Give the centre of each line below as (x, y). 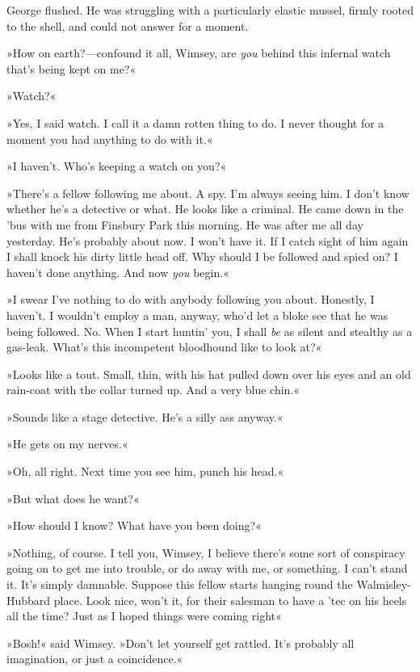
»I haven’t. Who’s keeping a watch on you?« (117, 166)
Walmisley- (384, 584)
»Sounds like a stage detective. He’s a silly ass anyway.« (145, 416)
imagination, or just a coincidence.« (95, 659)
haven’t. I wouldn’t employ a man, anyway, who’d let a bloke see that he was (197, 315)
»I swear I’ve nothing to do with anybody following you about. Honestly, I (191, 299)
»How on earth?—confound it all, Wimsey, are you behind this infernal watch (199, 53)
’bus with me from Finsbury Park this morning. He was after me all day (185, 224)
